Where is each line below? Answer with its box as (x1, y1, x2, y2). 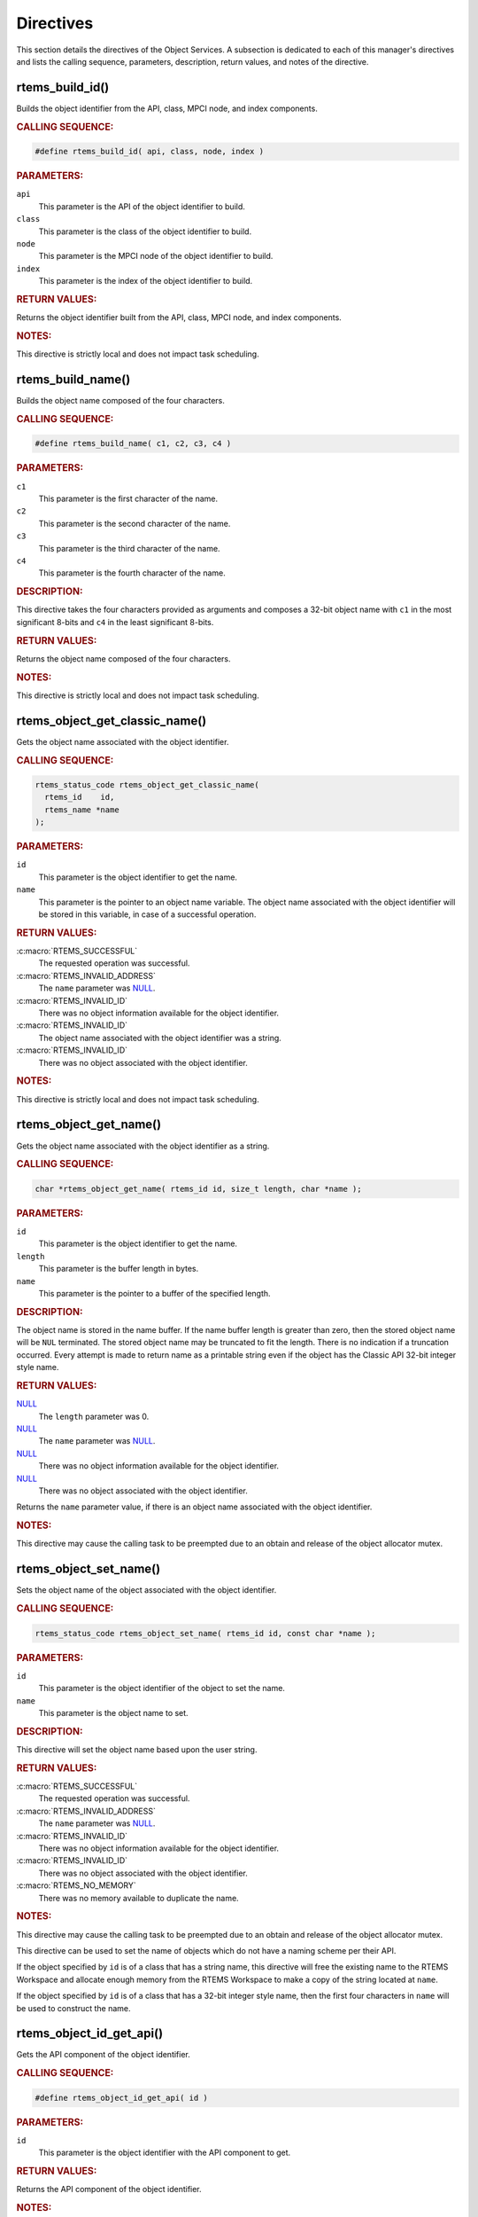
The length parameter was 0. (38, 1411, 150, 1422)
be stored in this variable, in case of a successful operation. (38, 909, 257, 920)
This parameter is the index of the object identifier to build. (38, 276, 253, 286)
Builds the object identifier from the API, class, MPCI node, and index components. (16, 103, 318, 114)
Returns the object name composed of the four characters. (16, 653, 231, 664)
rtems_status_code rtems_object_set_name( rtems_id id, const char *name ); (35, 1628, 376, 1638)
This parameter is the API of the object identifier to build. (38, 200, 245, 212)
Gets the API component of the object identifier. (16, 2049, 190, 2060)
